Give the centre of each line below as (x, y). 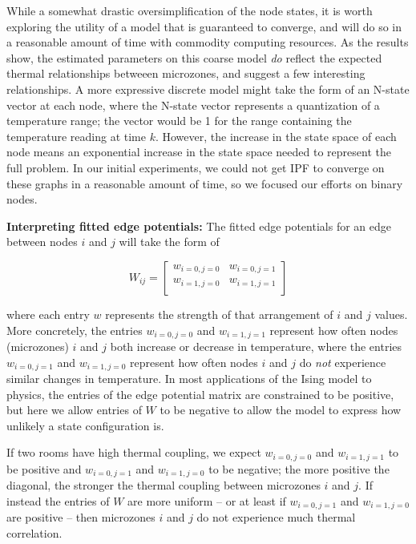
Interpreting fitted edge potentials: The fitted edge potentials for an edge (199, 226)
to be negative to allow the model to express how (281, 410)
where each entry (48, 314)
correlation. (34, 532)
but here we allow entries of (74, 410)
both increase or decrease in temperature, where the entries (256, 346)
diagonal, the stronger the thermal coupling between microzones (164, 485)
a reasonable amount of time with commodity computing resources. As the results (208, 42)
